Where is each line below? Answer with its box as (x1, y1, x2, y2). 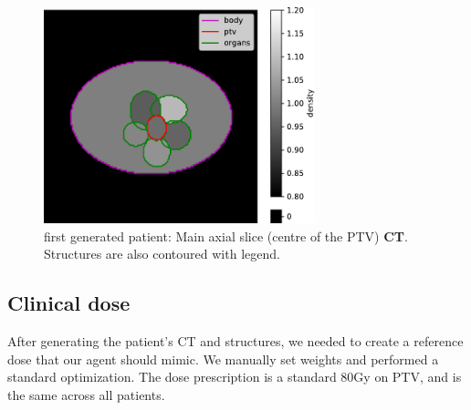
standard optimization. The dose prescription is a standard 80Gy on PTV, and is (7, 367, 462, 386)
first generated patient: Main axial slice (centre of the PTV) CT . (44, 226, 408, 245)
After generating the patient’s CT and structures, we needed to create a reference (7, 332, 464, 351)
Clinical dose (7, 289, 131, 317)
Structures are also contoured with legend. (44, 244, 280, 263)
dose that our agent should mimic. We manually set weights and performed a (7, 349, 439, 368)
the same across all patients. (7, 384, 165, 404)
